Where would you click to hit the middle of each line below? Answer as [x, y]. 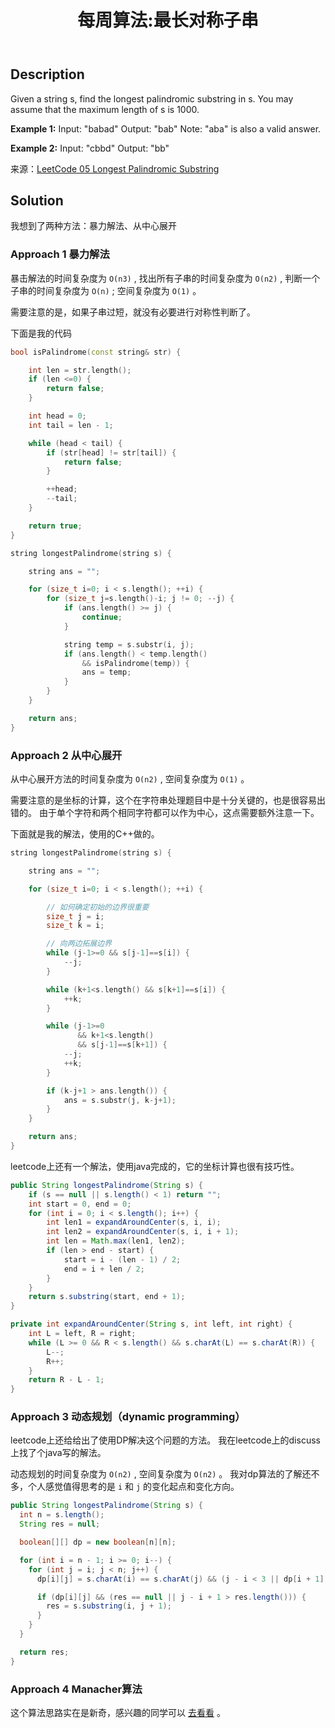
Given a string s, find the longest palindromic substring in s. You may [152, 98]
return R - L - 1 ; [66, 1380]
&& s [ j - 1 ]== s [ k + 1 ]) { [122, 1045]
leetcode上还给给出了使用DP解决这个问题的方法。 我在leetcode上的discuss [165, 1440]
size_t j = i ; [75, 916]
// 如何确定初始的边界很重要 [98, 907]
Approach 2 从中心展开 [66, 755]
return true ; [55, 526]
